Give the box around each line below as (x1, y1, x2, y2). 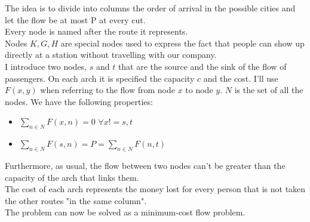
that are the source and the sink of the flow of (118, 60, 287, 72)
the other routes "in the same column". (5, 194, 147, 206)
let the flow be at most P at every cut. (5, 13, 146, 26)
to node (185, 84, 213, 96)
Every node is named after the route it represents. (5, 25, 188, 38)
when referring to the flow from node (40, 84, 175, 96)
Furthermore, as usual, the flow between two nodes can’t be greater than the (5, 159, 286, 171)
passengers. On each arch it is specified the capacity (5, 72, 195, 84)
